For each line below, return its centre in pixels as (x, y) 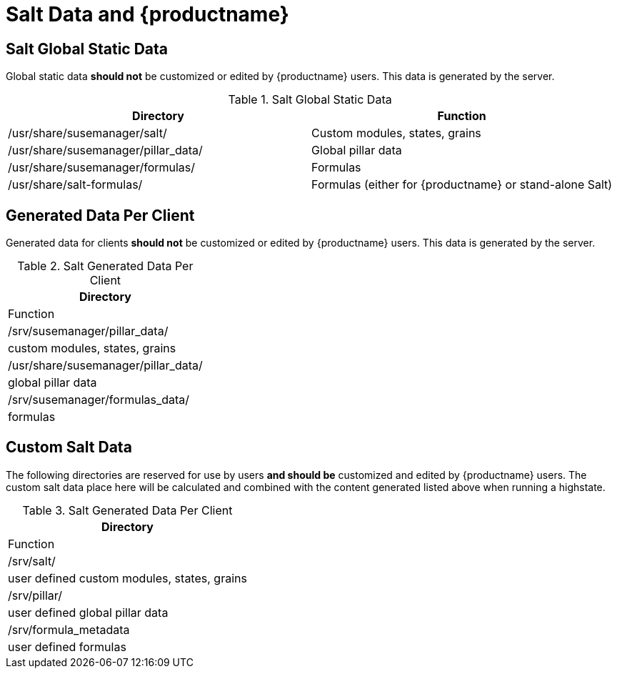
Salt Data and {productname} (147, 14)
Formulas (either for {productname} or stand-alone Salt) (462, 185)
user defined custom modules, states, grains (127, 578)
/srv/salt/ (32, 561)
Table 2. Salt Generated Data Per (105, 266)
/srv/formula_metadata (69, 629)
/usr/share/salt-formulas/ (75, 185)
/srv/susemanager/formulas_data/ (99, 400)
